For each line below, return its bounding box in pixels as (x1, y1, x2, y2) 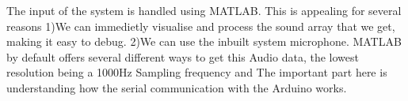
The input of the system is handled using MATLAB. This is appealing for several (6, 2, 402, 18)
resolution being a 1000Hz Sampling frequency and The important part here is (6, 64, 387, 80)
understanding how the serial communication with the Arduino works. (6, 79, 347, 95)
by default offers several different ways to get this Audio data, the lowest (6, 48, 359, 65)
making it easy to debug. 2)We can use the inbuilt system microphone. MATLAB (6, 33, 402, 50)
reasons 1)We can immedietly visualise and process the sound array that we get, (6, 17, 395, 34)
